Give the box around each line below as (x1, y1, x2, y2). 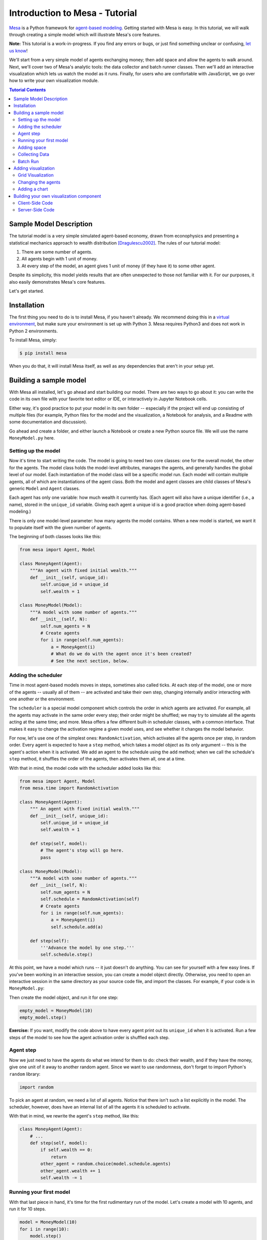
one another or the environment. (9, 696, 75, 702)
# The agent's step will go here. (40, 848, 124, 853)
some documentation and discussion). (9, 419, 88, 425)
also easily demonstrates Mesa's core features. (9, 279, 106, 285)
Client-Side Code (18, 200, 53, 206)
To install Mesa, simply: (9, 337, 57, 343)
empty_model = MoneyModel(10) (19, 1007, 93, 1013)
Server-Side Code (18, 207, 54, 213)
